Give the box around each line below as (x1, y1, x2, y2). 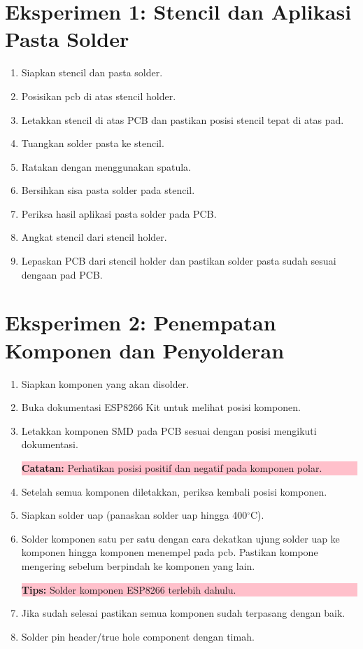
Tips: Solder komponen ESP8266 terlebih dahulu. (21, 582, 236, 596)
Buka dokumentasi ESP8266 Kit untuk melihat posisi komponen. (21, 400, 301, 414)
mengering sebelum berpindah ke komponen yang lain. (21, 558, 255, 573)
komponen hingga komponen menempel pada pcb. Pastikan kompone (21, 545, 318, 559)
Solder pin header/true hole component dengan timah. (21, 629, 255, 643)
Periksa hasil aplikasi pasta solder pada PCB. (21, 206, 217, 221)
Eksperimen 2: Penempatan (5, 308, 276, 337)
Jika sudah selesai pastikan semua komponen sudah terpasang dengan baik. (21, 606, 346, 620)
